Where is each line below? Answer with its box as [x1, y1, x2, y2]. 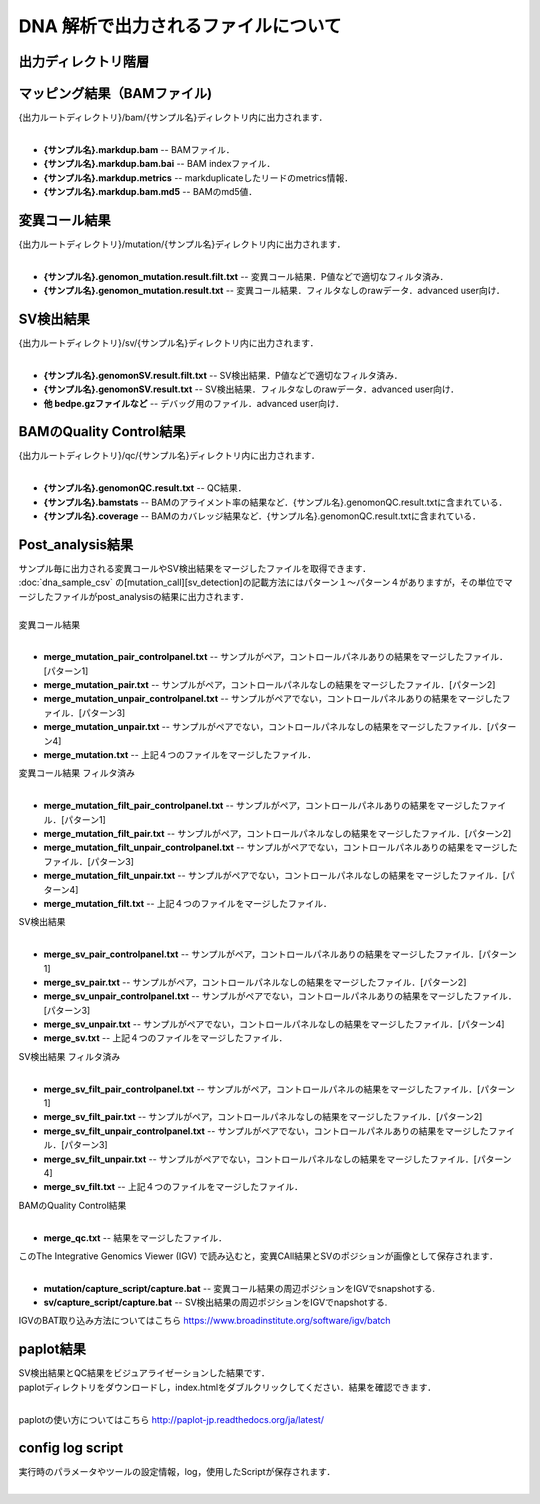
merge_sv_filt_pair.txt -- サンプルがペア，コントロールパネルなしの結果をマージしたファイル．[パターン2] [43, 1111, 483, 1123]
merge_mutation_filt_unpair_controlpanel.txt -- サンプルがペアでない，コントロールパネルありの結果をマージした [43, 841, 519, 854]
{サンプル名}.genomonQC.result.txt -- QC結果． [43, 482, 247, 494]
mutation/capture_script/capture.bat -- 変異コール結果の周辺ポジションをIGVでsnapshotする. [43, 1282, 435, 1294]
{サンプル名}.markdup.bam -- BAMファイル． [43, 143, 235, 155]
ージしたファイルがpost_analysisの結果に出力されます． [18, 590, 249, 602]
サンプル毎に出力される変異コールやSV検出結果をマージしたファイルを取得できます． [18, 562, 372, 574]
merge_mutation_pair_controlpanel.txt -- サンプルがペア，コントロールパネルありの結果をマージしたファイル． [43, 651, 509, 663]
